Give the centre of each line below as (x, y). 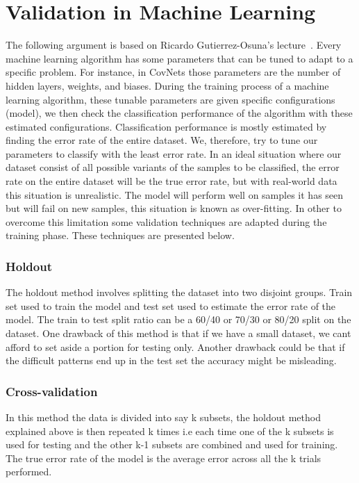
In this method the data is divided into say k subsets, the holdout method (163, 417)
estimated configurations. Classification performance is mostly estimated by (166, 126)
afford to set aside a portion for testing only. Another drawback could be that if (175, 346)
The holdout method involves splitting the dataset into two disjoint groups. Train (179, 292)
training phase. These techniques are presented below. (120, 235)
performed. (29, 472)
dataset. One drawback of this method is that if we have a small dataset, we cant (178, 333)
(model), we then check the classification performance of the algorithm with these (179, 113)
